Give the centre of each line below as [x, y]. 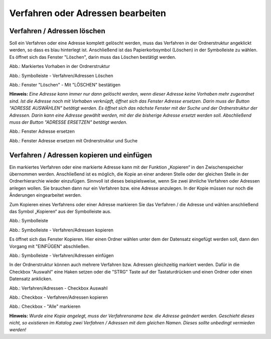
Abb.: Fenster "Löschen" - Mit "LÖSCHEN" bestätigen [65, 85]
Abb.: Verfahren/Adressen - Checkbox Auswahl [58, 288]
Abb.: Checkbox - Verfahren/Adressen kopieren [58, 297]
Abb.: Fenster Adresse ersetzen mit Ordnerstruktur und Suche [74, 140]
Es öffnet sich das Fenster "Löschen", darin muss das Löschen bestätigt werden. [93, 57]
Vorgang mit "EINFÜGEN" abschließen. [49, 246]
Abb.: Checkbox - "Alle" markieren [45, 306]
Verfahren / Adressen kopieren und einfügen [81, 155]
